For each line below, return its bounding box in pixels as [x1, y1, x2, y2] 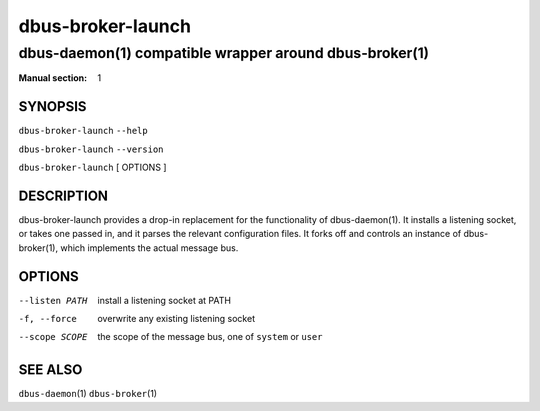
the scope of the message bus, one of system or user [97, 331, 323, 343]
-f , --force [18, 313, 77, 325]
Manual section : [18, 72, 88, 84]
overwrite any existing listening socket [97, 313, 255, 325]
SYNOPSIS [18, 98, 87, 115]
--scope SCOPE [18, 331, 88, 343]
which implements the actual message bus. [60, 241, 239, 254]
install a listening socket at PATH [97, 294, 232, 306]
